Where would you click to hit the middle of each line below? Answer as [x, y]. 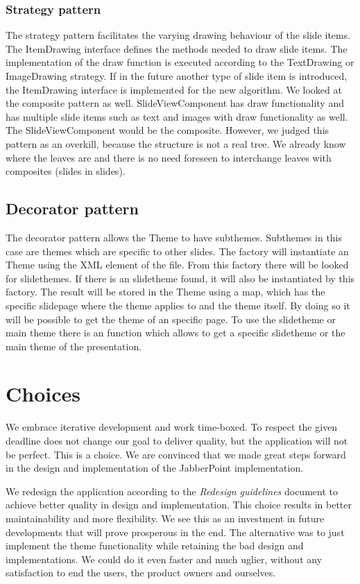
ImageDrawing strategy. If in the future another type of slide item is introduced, [177, 76]
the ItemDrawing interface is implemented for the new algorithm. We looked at [174, 89]
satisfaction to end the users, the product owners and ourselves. [141, 573]
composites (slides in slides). [66, 171]
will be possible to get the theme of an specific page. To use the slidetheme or [171, 319]
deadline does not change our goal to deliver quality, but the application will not [177, 441]
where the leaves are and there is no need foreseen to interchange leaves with [169, 157]
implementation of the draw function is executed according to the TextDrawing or [180, 62]
